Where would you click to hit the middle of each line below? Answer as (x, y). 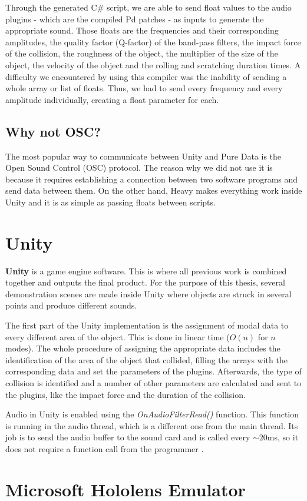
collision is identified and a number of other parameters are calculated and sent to (153, 382)
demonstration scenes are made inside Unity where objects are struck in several (148, 293)
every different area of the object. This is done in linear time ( (118, 336)
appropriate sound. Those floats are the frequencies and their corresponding (142, 30)
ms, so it (283, 437)
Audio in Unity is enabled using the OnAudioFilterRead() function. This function (152, 414)
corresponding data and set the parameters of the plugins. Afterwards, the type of (153, 371)
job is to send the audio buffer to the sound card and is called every (128, 437)
